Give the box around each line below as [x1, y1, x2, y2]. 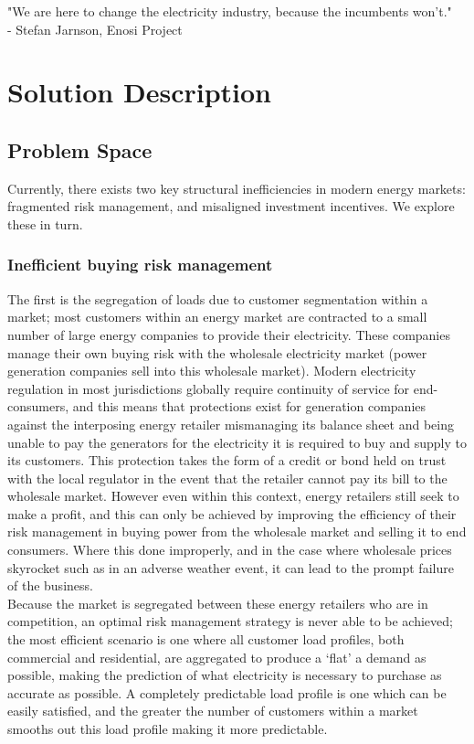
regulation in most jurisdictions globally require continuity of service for [7, 378, 410, 398]
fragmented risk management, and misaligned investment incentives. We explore [7, 197, 455, 216]
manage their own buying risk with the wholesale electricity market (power [7, 343, 427, 362]
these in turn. [7, 214, 83, 233]
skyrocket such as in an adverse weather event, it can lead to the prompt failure [7, 558, 454, 577]
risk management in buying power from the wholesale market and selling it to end [7, 522, 467, 541]
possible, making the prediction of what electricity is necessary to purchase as [7, 665, 442, 685]
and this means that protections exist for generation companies [72, 397, 427, 416]
